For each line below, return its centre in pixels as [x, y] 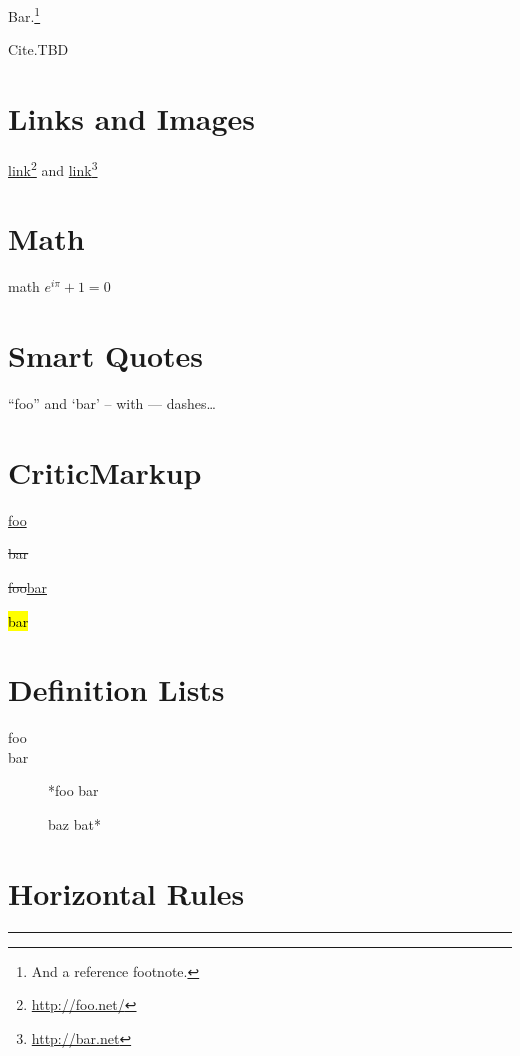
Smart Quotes [106, 355]
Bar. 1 [24, 14]
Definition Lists [116, 689]
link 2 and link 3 [53, 168]
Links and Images [132, 118]
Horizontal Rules [126, 892]
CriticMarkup [105, 471]
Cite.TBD [38, 49]
